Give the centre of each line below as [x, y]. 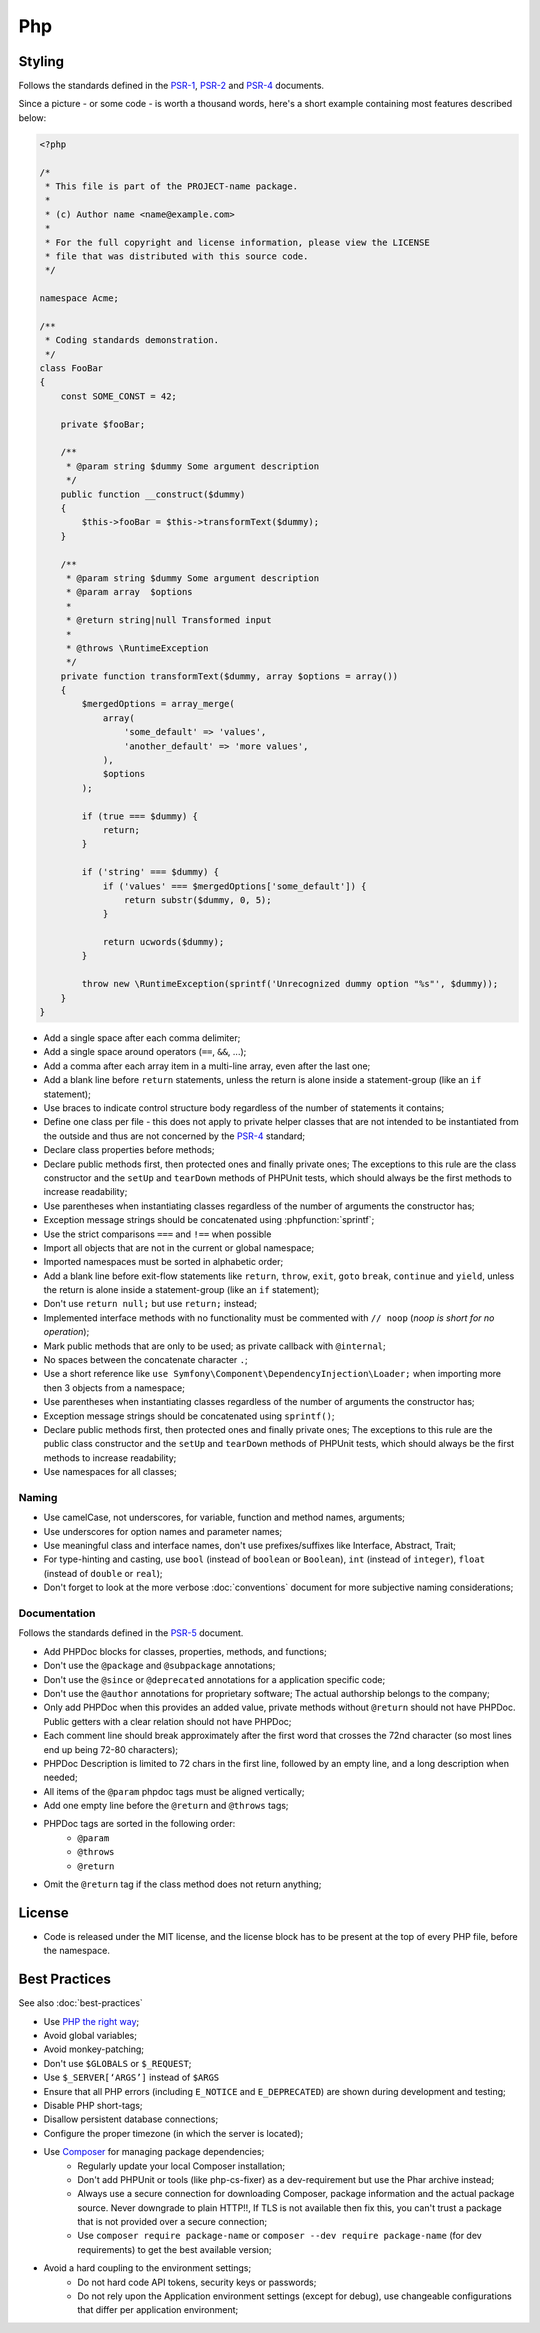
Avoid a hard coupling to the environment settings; [147, 2268]
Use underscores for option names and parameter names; [163, 1531]
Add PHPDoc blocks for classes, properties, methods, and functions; [185, 1651]
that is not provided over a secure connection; [172, 2222]
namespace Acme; [79, 298]
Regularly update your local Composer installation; [181, 2166]
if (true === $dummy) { [140, 816]
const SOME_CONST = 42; [118, 396]
